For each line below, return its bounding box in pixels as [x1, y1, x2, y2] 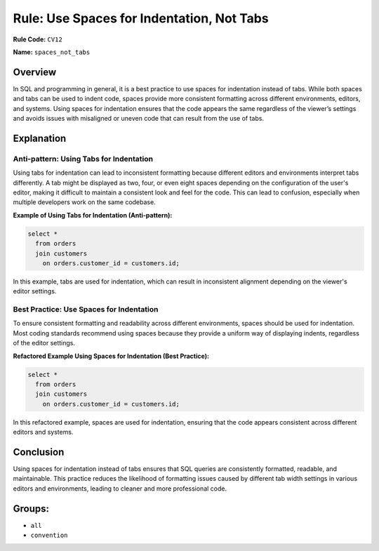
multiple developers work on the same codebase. [13, 198, 156, 206]
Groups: [13, 503, 49, 515]
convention [30, 531, 68, 540]
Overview [13, 66, 57, 78]
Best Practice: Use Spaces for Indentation [13, 305, 159, 314]
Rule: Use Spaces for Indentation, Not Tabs [13, 11, 270, 26]
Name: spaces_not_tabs [13, 48, 91, 56]
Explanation [13, 132, 67, 144]
